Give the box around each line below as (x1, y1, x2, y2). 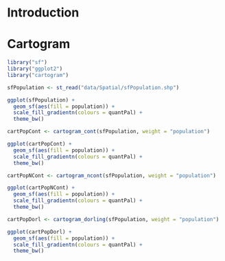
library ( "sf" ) (7, 59, 48, 66)
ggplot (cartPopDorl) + (7, 228, 72, 235)
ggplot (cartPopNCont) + (7, 184, 75, 192)
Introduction (7, 5, 80, 21)
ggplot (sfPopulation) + (7, 96, 75, 104)
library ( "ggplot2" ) (7, 65, 63, 72)
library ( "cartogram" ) (7, 71, 69, 78)
